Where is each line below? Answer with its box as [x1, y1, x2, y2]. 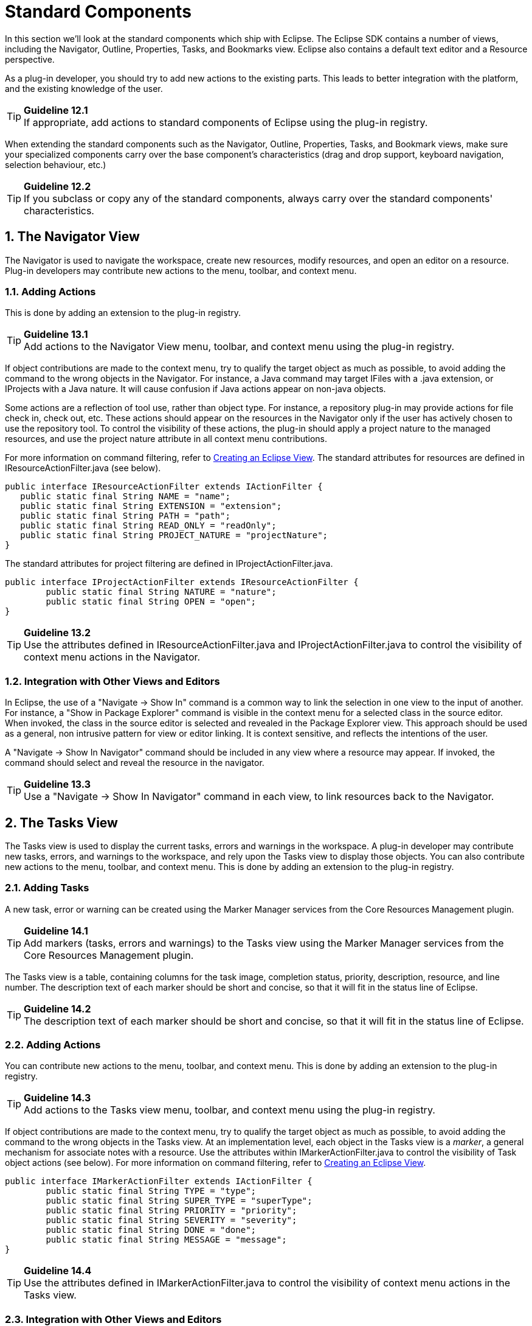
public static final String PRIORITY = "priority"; [46, 1205, 297, 1216]
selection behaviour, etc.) [5, 159, 106, 170]
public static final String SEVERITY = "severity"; [46, 1215, 297, 1226]
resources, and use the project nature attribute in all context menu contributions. [5, 433, 328, 444]
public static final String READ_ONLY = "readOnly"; [20, 521, 277, 531]
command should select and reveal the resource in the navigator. [5, 757, 264, 768]
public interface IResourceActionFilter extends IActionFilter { [5, 482, 323, 492]
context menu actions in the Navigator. [24, 651, 201, 664]
